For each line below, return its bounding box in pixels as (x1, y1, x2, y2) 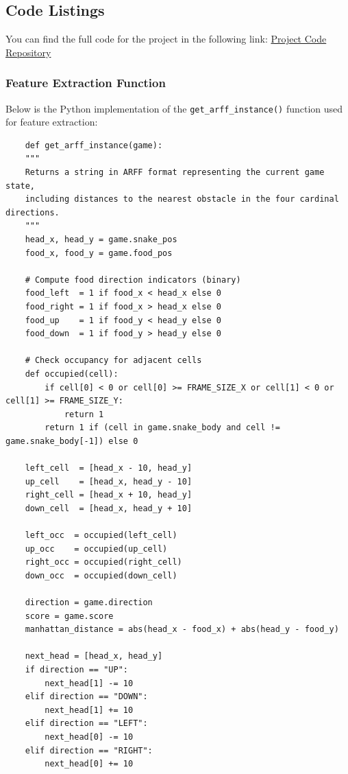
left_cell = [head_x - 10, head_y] (25, 463, 192, 473)
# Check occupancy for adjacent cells (25, 355, 202, 366)
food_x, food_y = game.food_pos (25, 248, 173, 258)
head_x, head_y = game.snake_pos (25, 235, 177, 245)
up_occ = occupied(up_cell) (25, 543, 168, 554)
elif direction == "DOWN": (25, 692, 148, 702)
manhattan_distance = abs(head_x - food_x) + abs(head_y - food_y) (25, 624, 339, 635)
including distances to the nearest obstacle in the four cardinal (25, 194, 339, 204)
